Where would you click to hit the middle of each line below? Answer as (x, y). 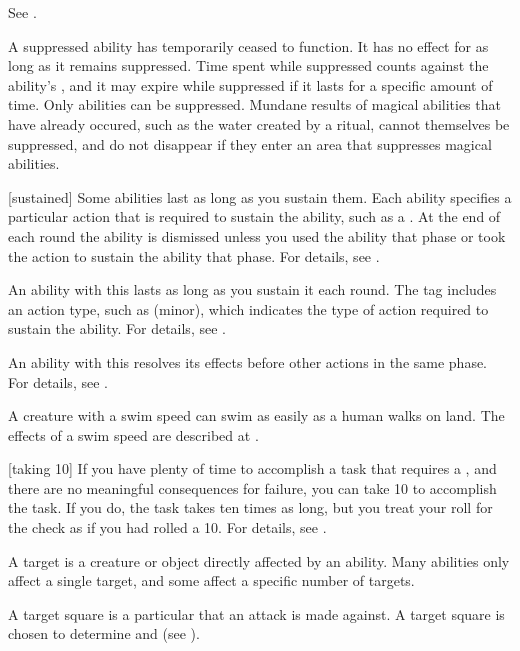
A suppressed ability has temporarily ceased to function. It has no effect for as (248, 45)
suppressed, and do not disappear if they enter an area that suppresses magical (250, 143)
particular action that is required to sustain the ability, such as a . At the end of (254, 216)
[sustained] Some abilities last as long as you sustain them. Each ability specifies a (260, 196)
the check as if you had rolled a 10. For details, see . (167, 527)
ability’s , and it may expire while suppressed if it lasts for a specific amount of (250, 84)
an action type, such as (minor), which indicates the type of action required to (248, 308)
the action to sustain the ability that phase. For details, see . (194, 255)
